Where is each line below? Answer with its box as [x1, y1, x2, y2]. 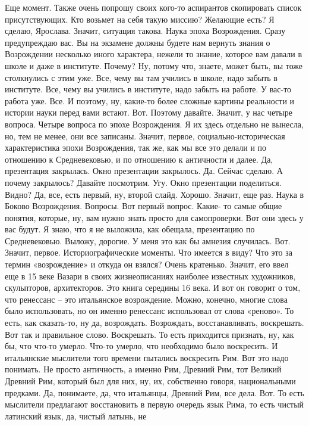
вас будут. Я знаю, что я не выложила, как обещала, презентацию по [5, 223, 255, 235]
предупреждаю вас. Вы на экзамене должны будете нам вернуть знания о [5, 36, 270, 48]
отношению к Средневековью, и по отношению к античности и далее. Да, [5, 153, 273, 165]
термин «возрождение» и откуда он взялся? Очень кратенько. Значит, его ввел [5, 258, 289, 270]
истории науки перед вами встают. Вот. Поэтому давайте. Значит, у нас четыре [5, 106, 292, 119]
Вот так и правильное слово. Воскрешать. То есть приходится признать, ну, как [5, 328, 294, 340]
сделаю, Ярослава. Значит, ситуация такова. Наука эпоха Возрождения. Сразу [5, 24, 286, 37]
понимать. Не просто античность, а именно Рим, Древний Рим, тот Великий [5, 363, 282, 375]
